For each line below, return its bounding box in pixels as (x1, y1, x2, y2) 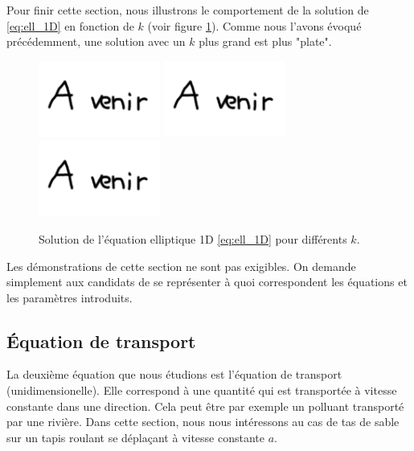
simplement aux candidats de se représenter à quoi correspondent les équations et (6, 273, 408, 290)
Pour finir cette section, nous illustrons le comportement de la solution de (6, 2, 369, 18)
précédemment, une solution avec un (6, 33, 186, 50)
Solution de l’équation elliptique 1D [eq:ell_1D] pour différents (39, 230, 347, 247)
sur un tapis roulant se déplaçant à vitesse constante (6, 428, 264, 445)
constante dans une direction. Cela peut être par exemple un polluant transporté (6, 397, 404, 414)
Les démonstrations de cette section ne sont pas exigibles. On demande (6, 257, 356, 274)
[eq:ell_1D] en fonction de (6, 17, 134, 34)
